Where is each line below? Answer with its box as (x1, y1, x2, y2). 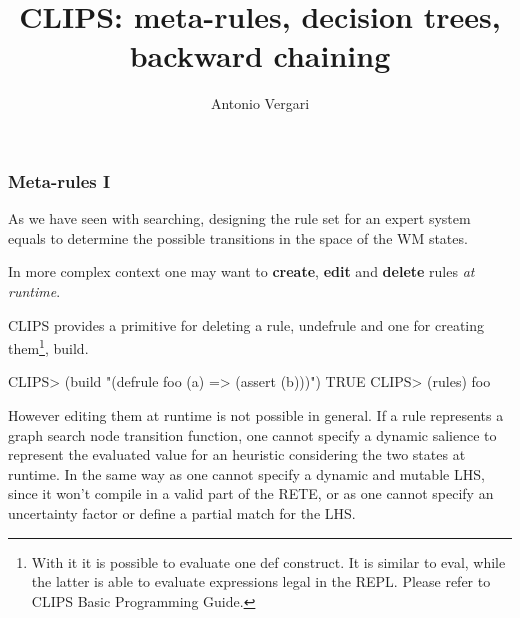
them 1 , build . (8, 335, 89, 358)
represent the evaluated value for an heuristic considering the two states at (8, 444, 466, 465)
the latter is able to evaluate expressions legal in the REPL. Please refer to (31, 571, 491, 592)
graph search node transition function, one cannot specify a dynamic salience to (8, 424, 497, 445)
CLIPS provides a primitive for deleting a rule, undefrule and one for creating (8, 314, 485, 335)
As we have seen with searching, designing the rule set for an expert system (8, 208, 471, 229)
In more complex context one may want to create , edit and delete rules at (8, 261, 475, 282)
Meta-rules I (8, 168, 111, 193)
